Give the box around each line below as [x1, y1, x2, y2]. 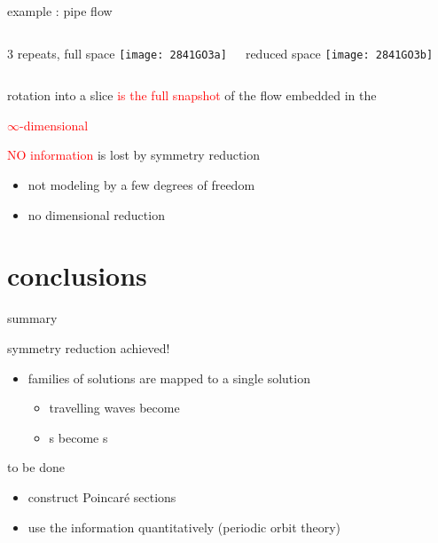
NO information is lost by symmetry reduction [7, 146, 261, 164]
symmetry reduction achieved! [7, 338, 170, 357]
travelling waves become [49, 398, 180, 417]
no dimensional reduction [27, 205, 165, 224]
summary [7, 309, 58, 327]
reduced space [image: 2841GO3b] [245, 43, 434, 62]
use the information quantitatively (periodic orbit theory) [27, 517, 341, 536]
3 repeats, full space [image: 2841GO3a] [7, 43, 227, 62]
